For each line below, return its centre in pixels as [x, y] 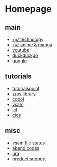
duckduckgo [25, 55]
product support [29, 159]
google [20, 60]
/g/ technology [28, 39]
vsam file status [28, 143]
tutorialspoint [26, 88]
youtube [21, 50]
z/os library [24, 94]
